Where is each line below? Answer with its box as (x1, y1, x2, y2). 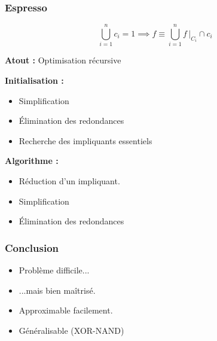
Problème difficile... (19, 263, 90, 276)
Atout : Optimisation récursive (5, 54, 121, 66)
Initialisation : (5, 74, 64, 86)
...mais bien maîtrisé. (19, 284, 96, 296)
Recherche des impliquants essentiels (19, 134, 152, 147)
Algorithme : (5, 154, 59, 167)
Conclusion (5, 240, 59, 255)
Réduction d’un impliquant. (19, 174, 120, 187)
